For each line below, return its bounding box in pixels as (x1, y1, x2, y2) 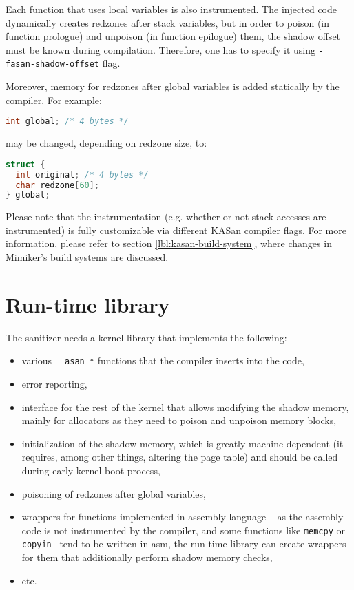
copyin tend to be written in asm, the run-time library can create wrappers (21, 536, 346, 551)
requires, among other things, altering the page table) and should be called (21, 450, 338, 464)
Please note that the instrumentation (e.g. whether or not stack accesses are (6, 209, 326, 224)
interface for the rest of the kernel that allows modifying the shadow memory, (21, 399, 349, 414)
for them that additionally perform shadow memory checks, (21, 550, 273, 565)
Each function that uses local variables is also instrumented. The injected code (6, 2, 337, 16)
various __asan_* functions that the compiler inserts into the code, (21, 353, 304, 368)
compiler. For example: (6, 92, 102, 107)
